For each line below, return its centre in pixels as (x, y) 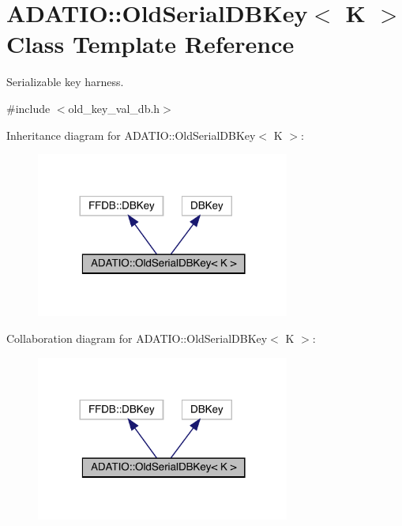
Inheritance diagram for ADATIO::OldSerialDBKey (131, 135)
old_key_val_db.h (114, 108)
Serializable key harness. (65, 82)
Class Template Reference (150, 44)
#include (28, 108)
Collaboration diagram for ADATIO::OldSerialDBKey (137, 338)
